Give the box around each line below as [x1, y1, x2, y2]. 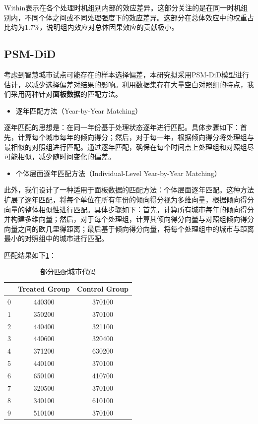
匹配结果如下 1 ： [4, 249, 56, 260]
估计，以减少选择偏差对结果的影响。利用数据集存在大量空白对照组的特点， [4, 79, 247, 89]
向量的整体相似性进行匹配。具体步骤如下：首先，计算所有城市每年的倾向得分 [4, 204, 254, 214]
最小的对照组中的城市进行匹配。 [4, 233, 108, 243]
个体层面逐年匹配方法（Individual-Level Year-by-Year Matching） [15, 168, 221, 178]
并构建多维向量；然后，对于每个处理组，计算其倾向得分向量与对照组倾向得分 [4, 214, 254, 224]
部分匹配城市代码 [40, 266, 96, 277]
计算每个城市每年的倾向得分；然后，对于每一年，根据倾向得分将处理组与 [17, 131, 254, 142]
